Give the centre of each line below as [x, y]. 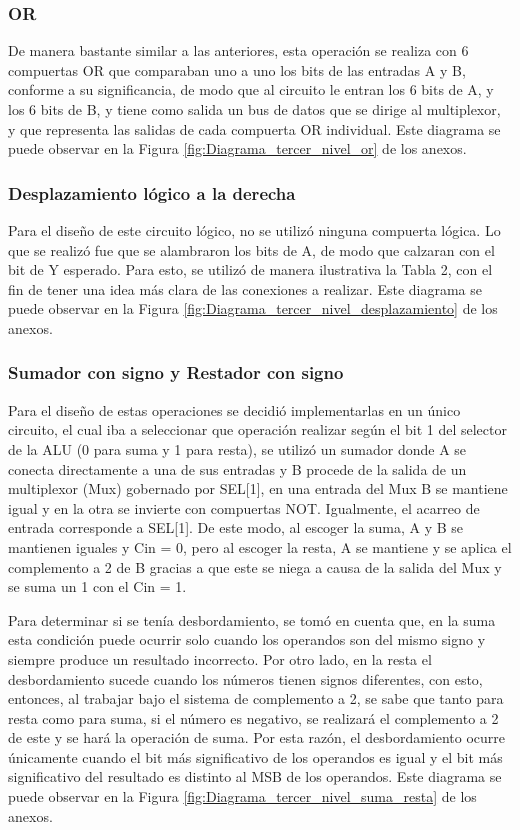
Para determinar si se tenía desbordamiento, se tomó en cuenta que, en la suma [252, 619]
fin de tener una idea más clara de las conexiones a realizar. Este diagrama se [245, 288]
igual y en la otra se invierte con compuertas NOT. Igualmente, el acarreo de [244, 507]
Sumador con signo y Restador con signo [176, 372]
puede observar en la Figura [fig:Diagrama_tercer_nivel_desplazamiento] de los [253, 308]
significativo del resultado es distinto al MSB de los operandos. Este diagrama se [255, 776]
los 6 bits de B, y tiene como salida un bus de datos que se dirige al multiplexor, [254, 109]
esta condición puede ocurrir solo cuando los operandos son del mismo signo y [247, 639]
